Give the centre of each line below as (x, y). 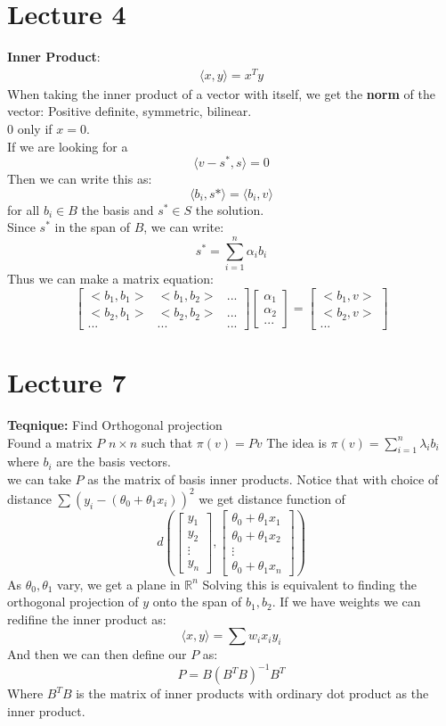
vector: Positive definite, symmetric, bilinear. (130, 111)
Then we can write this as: (80, 179)
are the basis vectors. (114, 462)
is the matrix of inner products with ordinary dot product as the (252, 693)
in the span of (92, 227)
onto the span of (197, 602)
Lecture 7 (67, 381)
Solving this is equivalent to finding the (310, 584)
